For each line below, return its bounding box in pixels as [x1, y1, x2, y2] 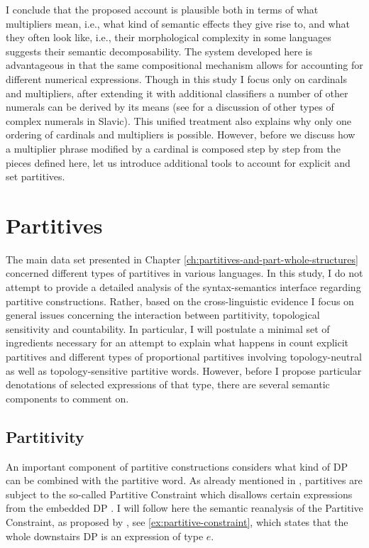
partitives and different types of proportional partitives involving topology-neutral [6, 349, 362, 363]
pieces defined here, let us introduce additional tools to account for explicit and [6, 155, 351, 170]
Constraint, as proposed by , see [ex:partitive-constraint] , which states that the [6, 514, 348, 529]
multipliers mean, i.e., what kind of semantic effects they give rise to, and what [6, 16, 350, 31]
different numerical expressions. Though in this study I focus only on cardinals [6, 71, 347, 86]
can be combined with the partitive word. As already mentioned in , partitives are [6, 473, 363, 488]
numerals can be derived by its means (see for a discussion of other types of [6, 99, 334, 114]
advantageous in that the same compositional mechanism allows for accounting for [6, 57, 363, 72]
